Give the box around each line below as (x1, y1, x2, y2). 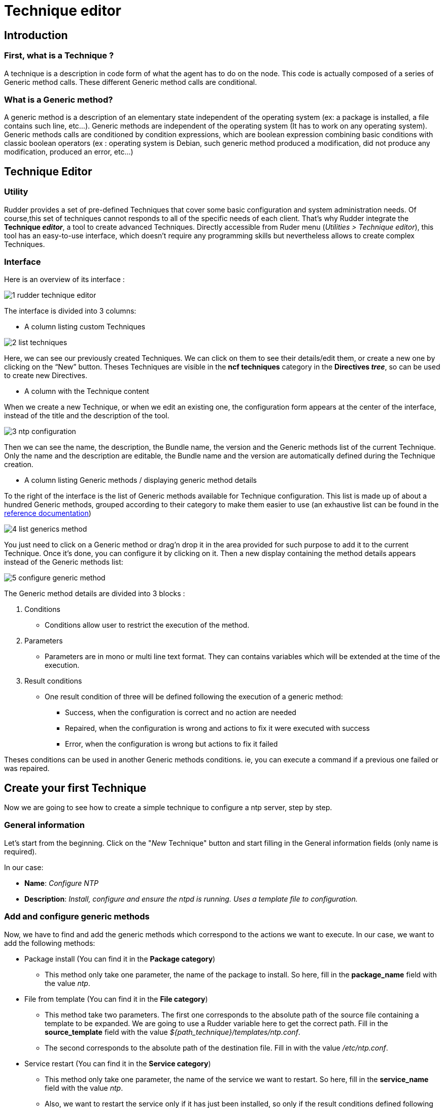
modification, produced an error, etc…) (4, 147, 133, 157)
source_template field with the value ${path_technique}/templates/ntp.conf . (45, 1027, 300, 1036)
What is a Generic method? (4, 94, 113, 105)
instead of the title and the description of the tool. (4, 411, 169, 420)
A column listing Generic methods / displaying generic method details (24, 476, 257, 485)
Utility (4, 187, 28, 197)
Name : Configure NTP (24, 878, 98, 887)
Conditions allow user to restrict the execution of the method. (45, 621, 250, 630)
